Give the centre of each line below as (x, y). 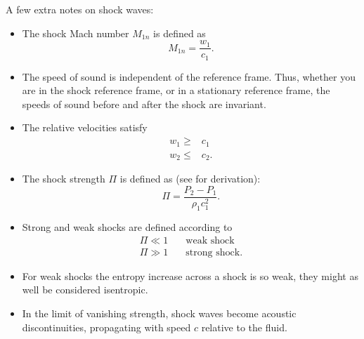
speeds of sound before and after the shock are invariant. (144, 104)
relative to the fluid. (244, 327)
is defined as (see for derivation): (190, 179)
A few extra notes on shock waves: (80, 9)
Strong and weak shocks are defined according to (127, 227)
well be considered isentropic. (85, 290)
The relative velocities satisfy (85, 127)
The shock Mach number (76, 33)
